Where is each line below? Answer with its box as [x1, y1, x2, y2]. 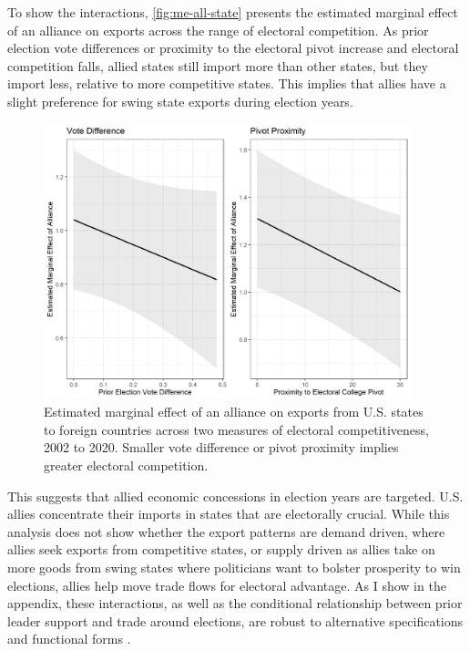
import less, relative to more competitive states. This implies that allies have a [7, 74, 446, 93]
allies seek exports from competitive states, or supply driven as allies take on [7, 540, 435, 559]
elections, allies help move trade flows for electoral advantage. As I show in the [7, 575, 446, 594]
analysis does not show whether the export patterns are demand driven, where [7, 522, 445, 541]
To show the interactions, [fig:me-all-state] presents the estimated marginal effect [7, 3, 458, 21]
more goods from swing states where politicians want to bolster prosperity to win [7, 558, 461, 576]
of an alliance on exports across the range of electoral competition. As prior [7, 20, 429, 39]
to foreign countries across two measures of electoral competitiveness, [44, 419, 429, 439]
